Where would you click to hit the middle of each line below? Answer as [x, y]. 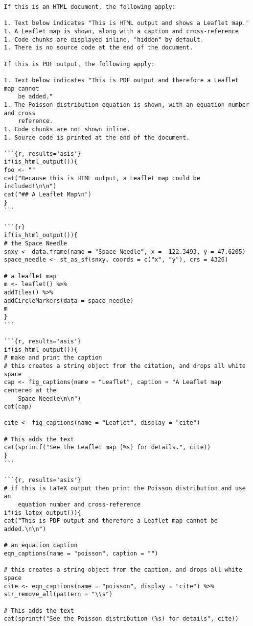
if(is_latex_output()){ [43, 513]
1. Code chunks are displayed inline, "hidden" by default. [104, 39]
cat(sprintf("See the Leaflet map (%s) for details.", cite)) [107, 447]
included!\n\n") [30, 186]
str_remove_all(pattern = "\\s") [58, 594]
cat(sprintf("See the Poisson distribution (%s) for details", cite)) [121, 619]
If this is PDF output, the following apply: [79, 64]
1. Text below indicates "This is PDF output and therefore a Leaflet [121, 80]
